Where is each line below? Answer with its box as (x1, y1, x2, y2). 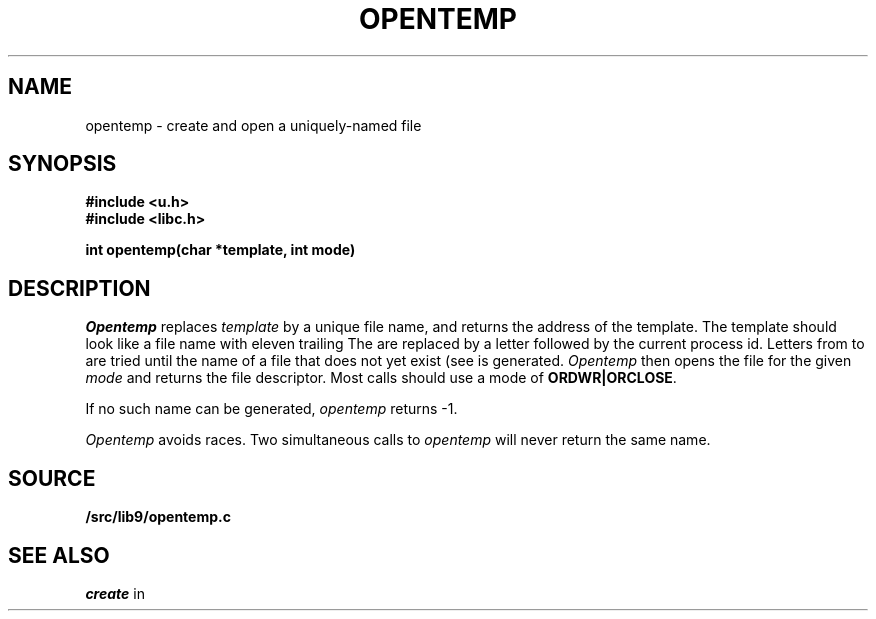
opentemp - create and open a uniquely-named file (85, 116, 422, 134)
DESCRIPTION (8, 275, 151, 301)
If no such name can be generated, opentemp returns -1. (85, 400, 458, 418)
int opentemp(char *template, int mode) (85, 241, 356, 259)
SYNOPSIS (8, 151, 117, 177)
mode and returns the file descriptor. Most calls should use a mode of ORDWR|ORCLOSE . (85, 369, 677, 387)
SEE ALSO (8, 542, 110, 568)
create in (85, 584, 145, 602)
